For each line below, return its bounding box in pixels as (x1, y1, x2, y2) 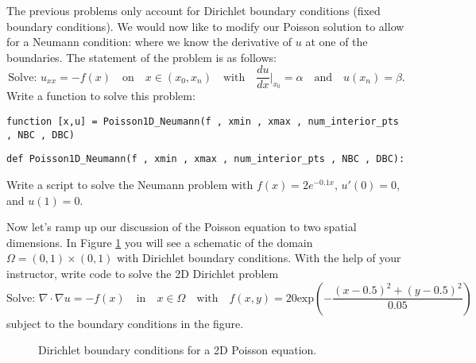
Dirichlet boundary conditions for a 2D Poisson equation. (38, 342, 317, 358)
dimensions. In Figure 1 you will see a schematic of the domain (6, 234, 313, 250)
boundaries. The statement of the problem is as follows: (6, 48, 277, 65)
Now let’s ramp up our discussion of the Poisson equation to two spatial (6, 218, 357, 235)
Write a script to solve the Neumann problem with (6, 176, 253, 192)
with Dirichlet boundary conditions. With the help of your (117, 249, 401, 266)
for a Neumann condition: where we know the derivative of (6, 33, 292, 50)
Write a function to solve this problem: (6, 87, 195, 104)
